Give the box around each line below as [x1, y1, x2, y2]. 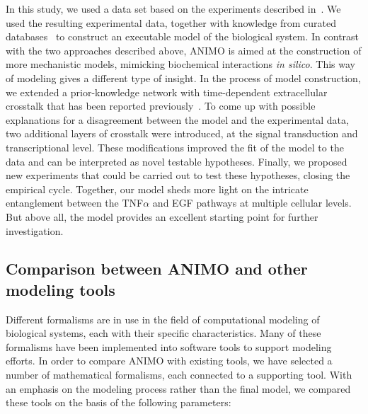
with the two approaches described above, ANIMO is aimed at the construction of [6, 42, 362, 57]
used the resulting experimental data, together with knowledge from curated [6, 15, 337, 30]
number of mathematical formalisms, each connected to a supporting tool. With [6, 367, 352, 382]
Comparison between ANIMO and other [6, 258, 308, 280]
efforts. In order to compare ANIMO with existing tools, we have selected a [6, 353, 333, 368]
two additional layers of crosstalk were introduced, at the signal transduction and [6, 126, 358, 141]
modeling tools [6, 278, 115, 300]
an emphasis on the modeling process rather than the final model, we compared [6, 381, 351, 396]
